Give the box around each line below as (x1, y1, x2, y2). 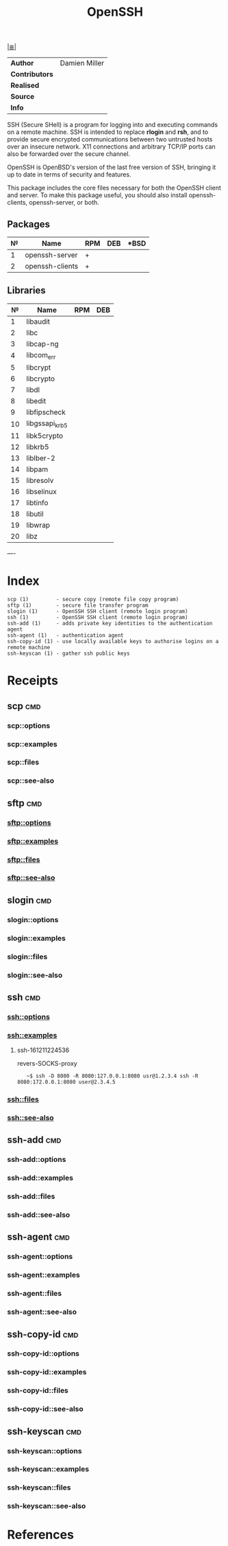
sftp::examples (7, 836, 59, 846)
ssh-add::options (7, 1155, 66, 1165)
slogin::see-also (7, 970, 63, 980)
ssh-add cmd (7, 1134, 62, 1146)
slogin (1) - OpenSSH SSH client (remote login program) (7, 608, 188, 615)
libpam (26, 464, 49, 474)
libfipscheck (26, 407, 66, 416)
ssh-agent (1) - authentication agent (7, 632, 125, 639)
